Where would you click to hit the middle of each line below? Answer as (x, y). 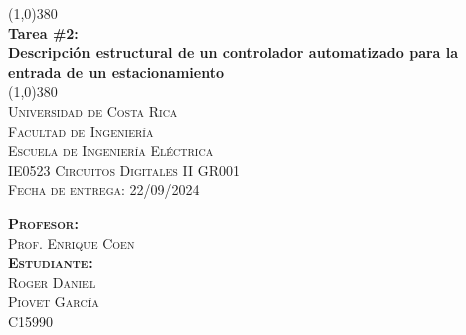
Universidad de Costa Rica (93, 110)
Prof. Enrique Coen (71, 242)
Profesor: (43, 222)
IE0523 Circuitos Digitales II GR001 (124, 169)
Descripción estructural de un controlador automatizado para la (233, 52)
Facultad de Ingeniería (81, 130)
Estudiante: (50, 262)
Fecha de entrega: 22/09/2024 (104, 189)
